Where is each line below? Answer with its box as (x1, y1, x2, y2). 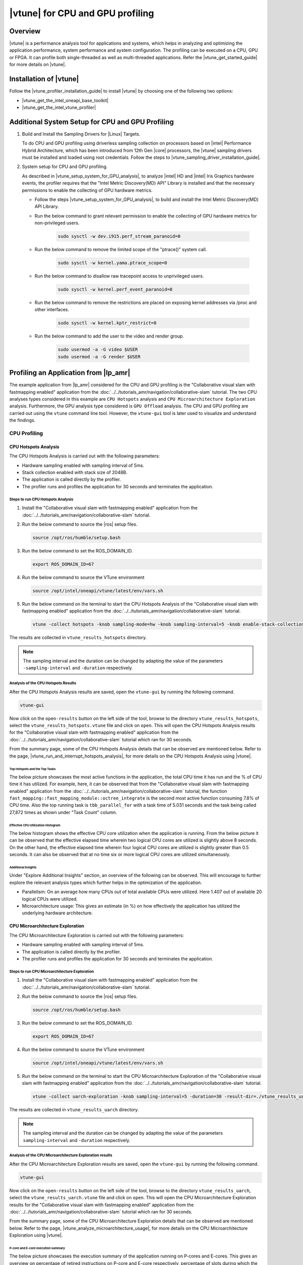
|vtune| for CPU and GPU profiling (9, 8, 154, 19)
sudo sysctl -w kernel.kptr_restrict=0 (58, 320, 157, 326)
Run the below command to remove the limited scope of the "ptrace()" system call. (34, 246, 207, 252)
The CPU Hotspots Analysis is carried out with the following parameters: (9, 453, 160, 459)
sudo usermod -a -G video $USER (58, 347, 138, 353)
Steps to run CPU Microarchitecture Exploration (9, 969, 94, 974)
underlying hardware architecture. (22, 910, 93, 916)
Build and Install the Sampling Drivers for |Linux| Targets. (22, 131, 141, 137)
